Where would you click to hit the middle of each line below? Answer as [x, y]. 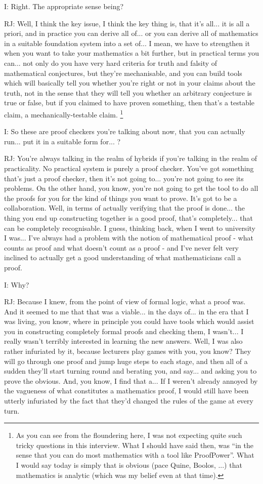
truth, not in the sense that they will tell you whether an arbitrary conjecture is [128, 92]
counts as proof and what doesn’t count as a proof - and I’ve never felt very [122, 247]
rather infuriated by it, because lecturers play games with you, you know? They [128, 351]
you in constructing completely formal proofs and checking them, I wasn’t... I [124, 331]
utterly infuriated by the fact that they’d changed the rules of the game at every [129, 401]
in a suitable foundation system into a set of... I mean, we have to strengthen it [127, 43]
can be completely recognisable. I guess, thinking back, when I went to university [130, 228]
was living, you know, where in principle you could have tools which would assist [129, 321]
